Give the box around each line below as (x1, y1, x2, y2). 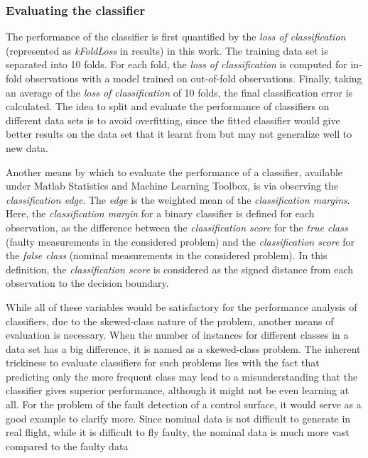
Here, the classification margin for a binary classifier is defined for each (6, 206, 315, 221)
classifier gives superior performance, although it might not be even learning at (6, 383, 350, 398)
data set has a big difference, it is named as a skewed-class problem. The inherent (6, 341, 361, 356)
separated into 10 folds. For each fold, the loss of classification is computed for (6, 57, 347, 72)
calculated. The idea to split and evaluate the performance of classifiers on (6, 99, 330, 114)
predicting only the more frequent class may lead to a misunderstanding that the (6, 369, 358, 383)
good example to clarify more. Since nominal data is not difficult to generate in (6, 410, 351, 425)
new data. (6, 140, 48, 155)
